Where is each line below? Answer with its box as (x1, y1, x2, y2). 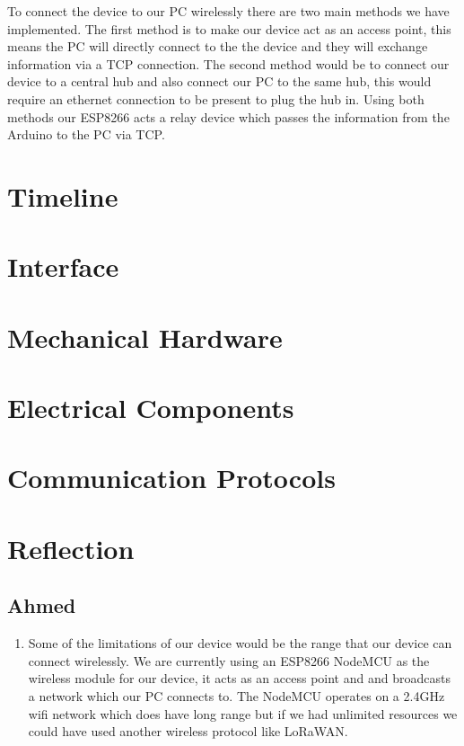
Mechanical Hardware (7, 318, 283, 355)
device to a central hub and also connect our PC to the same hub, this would (7, 72, 432, 91)
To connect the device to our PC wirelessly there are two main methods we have (7, 2, 450, 20)
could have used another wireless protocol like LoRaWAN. (28, 722, 348, 741)
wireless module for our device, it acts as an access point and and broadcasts (28, 669, 451, 688)
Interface (7, 248, 119, 285)
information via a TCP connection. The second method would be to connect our (7, 54, 450, 73)
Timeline (7, 177, 118, 214)
